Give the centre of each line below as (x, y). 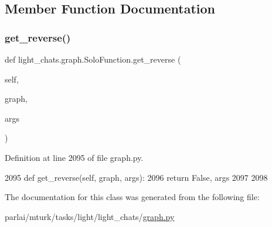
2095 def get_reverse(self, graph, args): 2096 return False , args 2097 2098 (136, 177)
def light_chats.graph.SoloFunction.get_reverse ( (93, 59)
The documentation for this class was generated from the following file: (132, 197)
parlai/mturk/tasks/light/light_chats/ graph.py (90, 216)
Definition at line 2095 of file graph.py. (74, 157)
